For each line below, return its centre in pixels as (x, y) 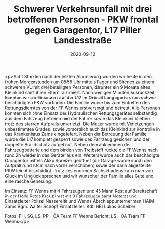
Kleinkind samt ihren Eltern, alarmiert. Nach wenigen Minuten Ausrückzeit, (81, 92)
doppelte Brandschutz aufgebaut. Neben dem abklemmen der (68, 144)
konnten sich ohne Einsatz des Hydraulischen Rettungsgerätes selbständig (81, 113)
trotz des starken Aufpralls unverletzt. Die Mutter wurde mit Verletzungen (80, 124)
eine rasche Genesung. (29, 181)
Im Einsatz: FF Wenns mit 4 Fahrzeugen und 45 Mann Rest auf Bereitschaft (81, 191)
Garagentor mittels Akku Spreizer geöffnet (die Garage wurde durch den (78, 160)
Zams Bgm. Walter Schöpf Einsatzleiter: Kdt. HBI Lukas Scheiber (70, 206)
